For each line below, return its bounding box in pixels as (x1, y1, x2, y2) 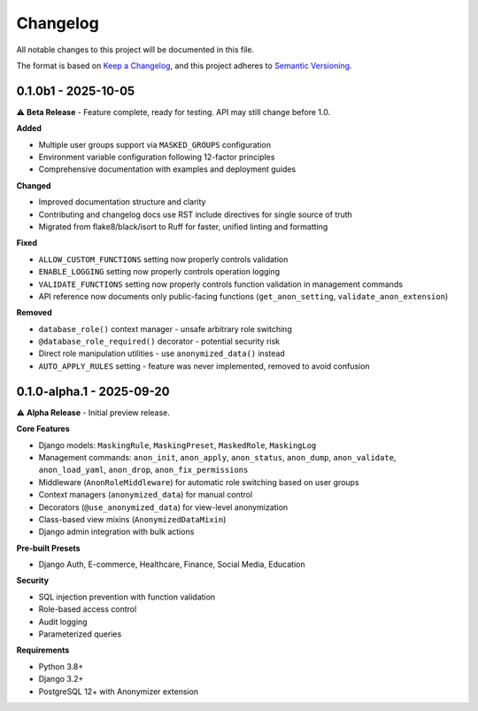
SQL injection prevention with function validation (38, 591, 216, 602)
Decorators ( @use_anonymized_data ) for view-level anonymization (38, 501, 289, 513)
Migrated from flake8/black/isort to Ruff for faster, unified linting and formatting (38, 221, 328, 232)
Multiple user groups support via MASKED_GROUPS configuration (38, 139, 272, 150)
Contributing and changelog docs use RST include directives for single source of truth (38, 209, 353, 220)
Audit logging (38, 616, 88, 627)
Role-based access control (38, 604, 137, 614)
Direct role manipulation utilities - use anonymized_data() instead (38, 348, 285, 359)
